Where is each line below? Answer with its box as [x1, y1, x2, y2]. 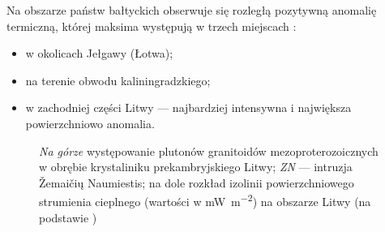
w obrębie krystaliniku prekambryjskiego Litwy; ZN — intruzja [39, 158, 353, 175]
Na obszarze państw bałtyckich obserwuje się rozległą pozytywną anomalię [6, 2, 377, 18]
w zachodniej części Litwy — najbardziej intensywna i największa [25, 99, 352, 116]
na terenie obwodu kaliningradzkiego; [25, 71, 211, 88]
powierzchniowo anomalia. [25, 114, 155, 131]
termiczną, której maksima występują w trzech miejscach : [6, 17, 297, 34]
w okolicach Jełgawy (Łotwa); [25, 45, 173, 62]
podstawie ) [39, 208, 97, 226]
